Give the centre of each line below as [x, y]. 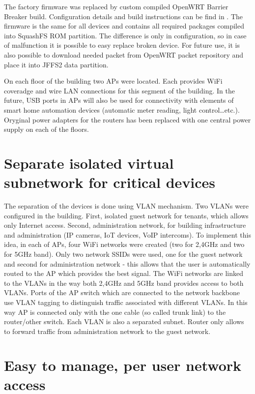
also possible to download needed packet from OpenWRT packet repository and [124, 54]
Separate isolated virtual [89, 163]
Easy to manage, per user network [123, 365]
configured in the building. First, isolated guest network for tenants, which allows [126, 215]
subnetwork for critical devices [110, 182]
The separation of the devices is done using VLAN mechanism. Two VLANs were [126, 206]
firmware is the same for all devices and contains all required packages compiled [124, 26]
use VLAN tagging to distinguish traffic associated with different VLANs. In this [126, 302]
